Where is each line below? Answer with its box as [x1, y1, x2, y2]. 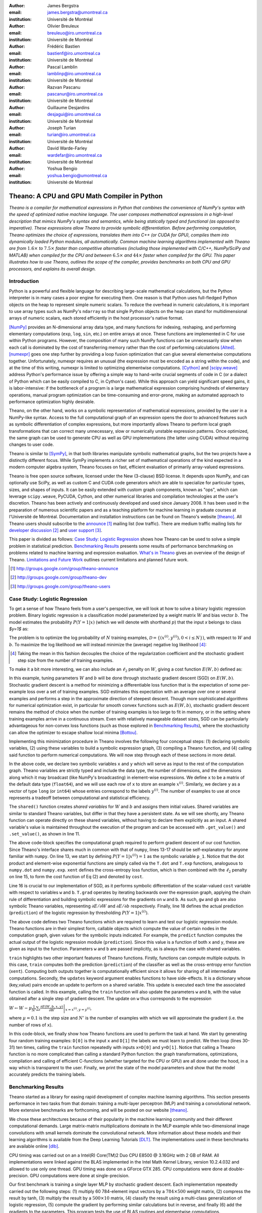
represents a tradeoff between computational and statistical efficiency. [9, 795, 150, 801]
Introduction [9, 278, 39, 285]
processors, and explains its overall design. [9, 266, 96, 272]
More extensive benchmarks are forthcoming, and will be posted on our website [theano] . [9, 1107, 189, 1113]
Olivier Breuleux [47, 23, 80, 29]
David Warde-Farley [47, 146, 87, 151]
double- [229, 1166, 245, 1172]
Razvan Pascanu [47, 84, 81, 90]
